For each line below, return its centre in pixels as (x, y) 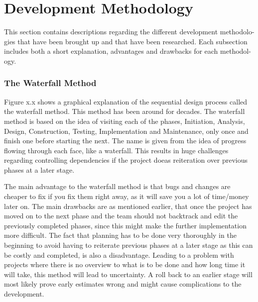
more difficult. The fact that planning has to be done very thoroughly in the (120, 235)
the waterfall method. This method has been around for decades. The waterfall (125, 111)
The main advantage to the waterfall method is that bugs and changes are (117, 186)
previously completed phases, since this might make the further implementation (125, 225)
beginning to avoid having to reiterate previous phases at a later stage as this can (129, 245)
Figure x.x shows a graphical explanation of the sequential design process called (126, 101)
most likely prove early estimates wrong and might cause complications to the (123, 284)
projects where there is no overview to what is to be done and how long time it (125, 264)
